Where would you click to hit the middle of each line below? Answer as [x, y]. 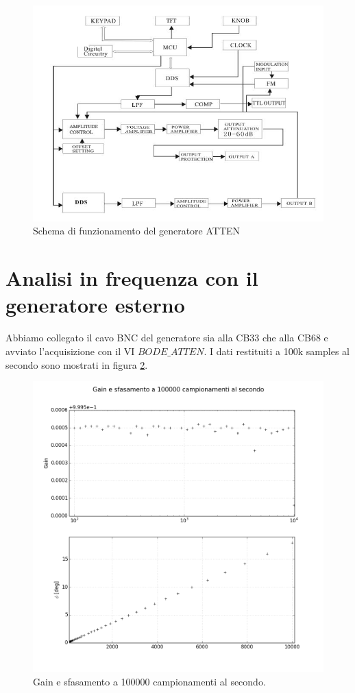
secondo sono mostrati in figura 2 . [77, 364]
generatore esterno [95, 305]
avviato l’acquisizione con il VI [70, 351]
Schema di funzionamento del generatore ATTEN [137, 231]
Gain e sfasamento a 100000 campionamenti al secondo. [149, 681]
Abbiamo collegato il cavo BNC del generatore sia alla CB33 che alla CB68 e [167, 338]
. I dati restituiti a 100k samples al [277, 351]
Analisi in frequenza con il [132, 278]
